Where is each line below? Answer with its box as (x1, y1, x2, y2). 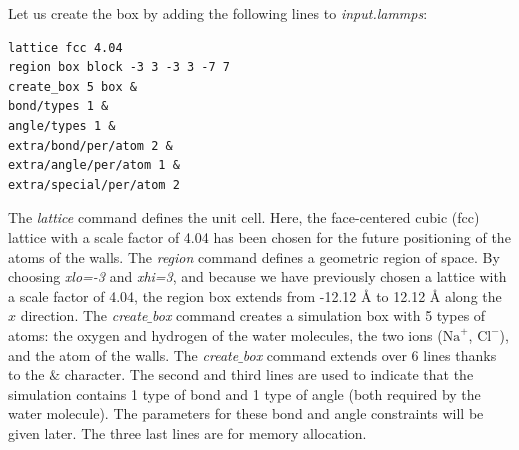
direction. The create (20, 305, 148, 326)
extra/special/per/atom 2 (8, 177, 180, 192)
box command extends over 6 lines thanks (242, 344, 497, 365)
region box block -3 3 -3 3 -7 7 (8, 60, 230, 75)
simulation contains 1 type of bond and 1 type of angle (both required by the (8, 383, 481, 404)
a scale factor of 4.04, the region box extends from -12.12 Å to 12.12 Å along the (8, 285, 502, 306)
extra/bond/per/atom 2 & (8, 138, 173, 153)
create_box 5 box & (8, 79, 137, 94)
